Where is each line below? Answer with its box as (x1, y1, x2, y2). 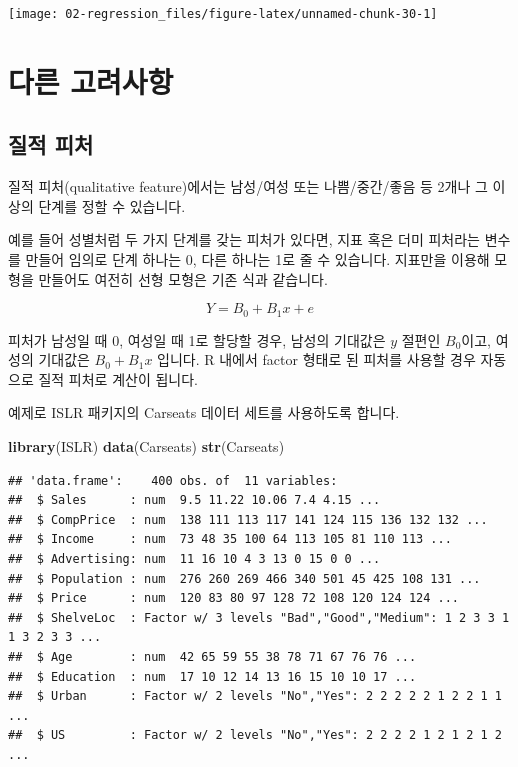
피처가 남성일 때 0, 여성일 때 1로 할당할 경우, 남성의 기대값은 (8, 329, 386, 350)
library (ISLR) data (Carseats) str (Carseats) (8, 436, 285, 457)
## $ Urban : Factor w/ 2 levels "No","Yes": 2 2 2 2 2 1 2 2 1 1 (8, 689, 502, 704)
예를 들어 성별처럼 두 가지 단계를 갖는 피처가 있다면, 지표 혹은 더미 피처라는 (8, 229, 480, 250)
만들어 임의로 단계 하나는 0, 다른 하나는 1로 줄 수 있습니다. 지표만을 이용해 (25, 249, 490, 270)
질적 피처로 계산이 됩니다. (38, 368, 198, 389)
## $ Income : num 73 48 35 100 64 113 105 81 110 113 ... (8, 532, 452, 547)
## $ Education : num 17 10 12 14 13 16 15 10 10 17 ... (8, 669, 417, 684)
